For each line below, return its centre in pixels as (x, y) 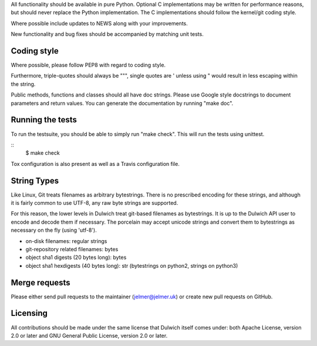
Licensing (29, 313)
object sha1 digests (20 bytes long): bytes (76, 257)
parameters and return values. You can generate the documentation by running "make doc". (122, 103)
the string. (23, 84)
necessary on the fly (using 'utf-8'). (54, 230)
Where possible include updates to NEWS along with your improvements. (99, 23)
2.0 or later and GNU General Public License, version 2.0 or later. (89, 335)
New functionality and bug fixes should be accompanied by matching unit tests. (107, 34)
